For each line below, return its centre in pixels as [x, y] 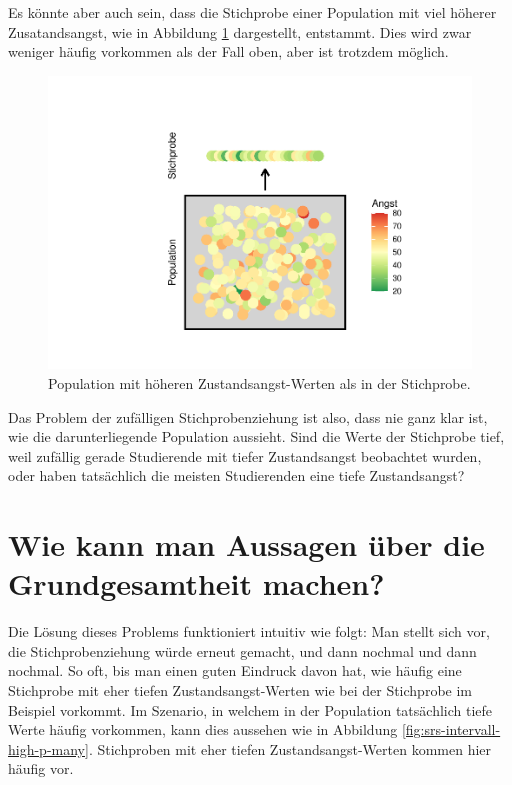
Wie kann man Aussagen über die [246, 544]
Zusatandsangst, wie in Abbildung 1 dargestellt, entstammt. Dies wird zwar [240, 31]
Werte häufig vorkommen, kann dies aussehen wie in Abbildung [203, 729]
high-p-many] [48, 748]
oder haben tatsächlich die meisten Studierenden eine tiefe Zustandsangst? [236, 475]
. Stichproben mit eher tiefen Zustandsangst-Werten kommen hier [290, 748]
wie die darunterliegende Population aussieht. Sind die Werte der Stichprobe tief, [256, 436]
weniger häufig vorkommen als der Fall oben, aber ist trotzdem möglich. [228, 51]
